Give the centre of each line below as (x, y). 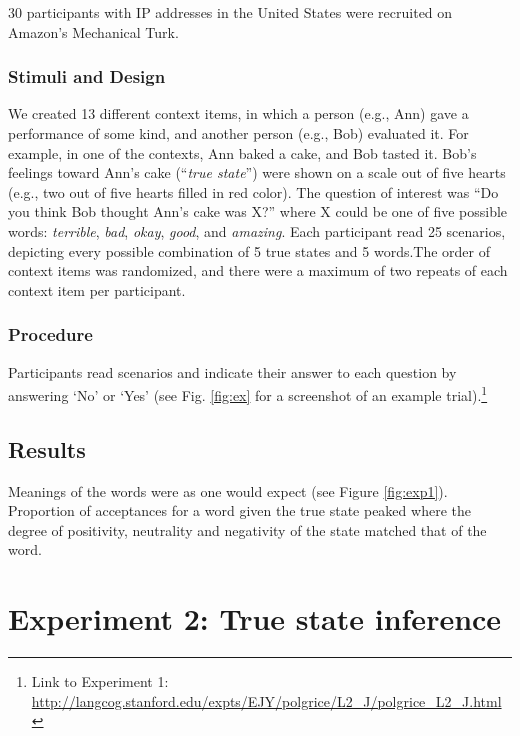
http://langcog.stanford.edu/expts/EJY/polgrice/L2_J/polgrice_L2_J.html (266, 700)
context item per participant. (97, 289)
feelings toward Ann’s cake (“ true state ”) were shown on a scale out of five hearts (257, 172)
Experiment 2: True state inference (255, 618)
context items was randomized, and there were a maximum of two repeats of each (258, 270)
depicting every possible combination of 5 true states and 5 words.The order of (249, 250)
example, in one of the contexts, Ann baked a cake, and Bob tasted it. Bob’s (242, 152)
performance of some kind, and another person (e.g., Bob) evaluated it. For (238, 133)
